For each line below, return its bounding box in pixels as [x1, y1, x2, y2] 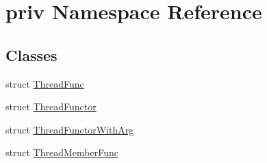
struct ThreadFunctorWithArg [5, 122, 134, 136]
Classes [5, 44, 58, 65]
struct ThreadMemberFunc [5, 145, 118, 160]
